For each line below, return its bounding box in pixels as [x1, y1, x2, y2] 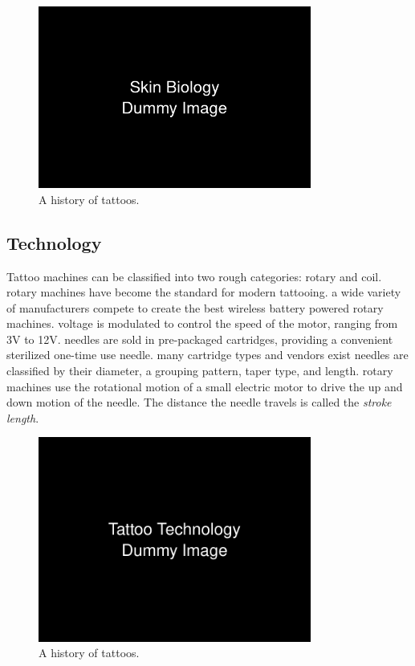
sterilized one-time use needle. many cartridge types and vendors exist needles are [6, 346, 409, 363]
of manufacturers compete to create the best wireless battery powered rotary [6, 299, 384, 316]
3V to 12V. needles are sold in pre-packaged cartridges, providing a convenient [6, 330, 393, 347]
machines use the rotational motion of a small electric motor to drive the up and [6, 378, 403, 394]
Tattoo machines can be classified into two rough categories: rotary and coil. [6, 268, 382, 284]
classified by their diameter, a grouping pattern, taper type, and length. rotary [6, 362, 393, 379]
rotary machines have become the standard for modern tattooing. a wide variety [6, 284, 401, 300]
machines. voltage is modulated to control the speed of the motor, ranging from [6, 315, 398, 332]
